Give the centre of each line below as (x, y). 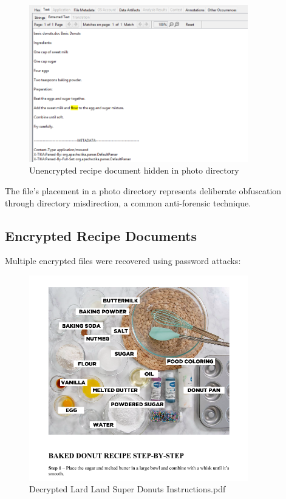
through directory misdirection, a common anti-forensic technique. (128, 202)
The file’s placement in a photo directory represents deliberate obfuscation (143, 190)
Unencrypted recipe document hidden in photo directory (134, 170)
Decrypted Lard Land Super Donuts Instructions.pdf (128, 489)
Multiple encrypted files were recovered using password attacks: (123, 261)
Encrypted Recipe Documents (101, 235)
